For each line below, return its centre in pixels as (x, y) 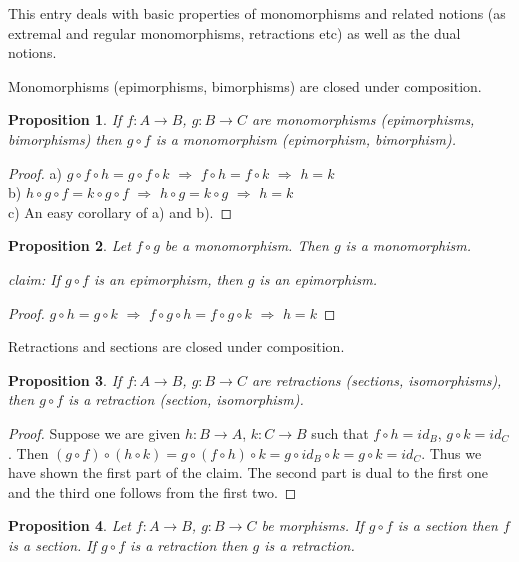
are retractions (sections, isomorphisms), (376, 379)
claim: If (34, 278)
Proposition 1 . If (65, 119)
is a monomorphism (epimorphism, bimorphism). (306, 138)
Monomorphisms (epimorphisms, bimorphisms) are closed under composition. (245, 85)
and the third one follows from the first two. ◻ (152, 491)
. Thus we (451, 452)
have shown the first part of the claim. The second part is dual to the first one (248, 472)
